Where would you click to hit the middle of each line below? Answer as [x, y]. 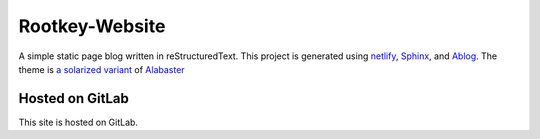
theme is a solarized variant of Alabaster [101, 69]
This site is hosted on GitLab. [78, 122]
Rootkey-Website [92, 26]
